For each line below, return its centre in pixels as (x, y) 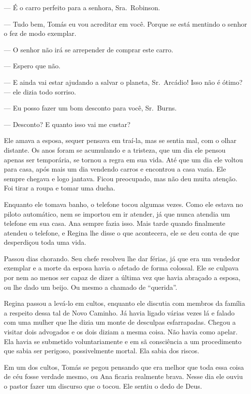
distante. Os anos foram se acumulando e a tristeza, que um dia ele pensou (115, 150)
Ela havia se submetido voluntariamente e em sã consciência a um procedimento (123, 341)
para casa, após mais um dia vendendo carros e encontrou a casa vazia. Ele (115, 169)
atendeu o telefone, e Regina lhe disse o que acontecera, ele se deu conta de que (122, 232)
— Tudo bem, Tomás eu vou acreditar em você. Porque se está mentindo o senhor (125, 24)
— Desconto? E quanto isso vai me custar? (67, 124)
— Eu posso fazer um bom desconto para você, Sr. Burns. (90, 108)
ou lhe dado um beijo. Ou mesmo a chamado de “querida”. (91, 287)
